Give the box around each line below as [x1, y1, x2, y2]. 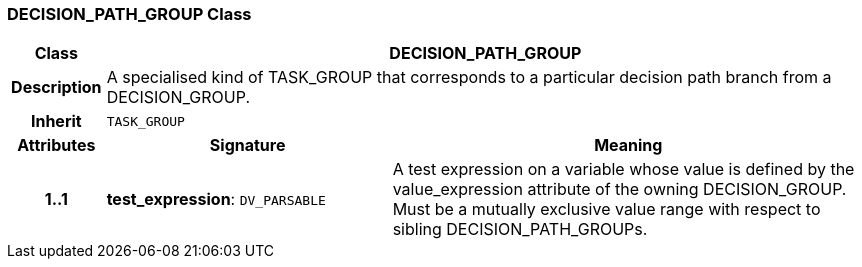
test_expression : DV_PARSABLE [106, 189, 326, 210]
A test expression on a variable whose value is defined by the [392, 159, 855, 180]
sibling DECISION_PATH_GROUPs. [392, 219, 648, 240]
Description [11, 77, 102, 98]
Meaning [594, 135, 663, 156]
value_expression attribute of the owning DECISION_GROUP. [392, 179, 847, 200]
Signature [209, 135, 286, 156]
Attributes [17, 135, 96, 156]
